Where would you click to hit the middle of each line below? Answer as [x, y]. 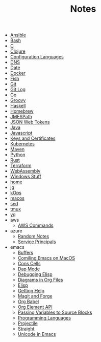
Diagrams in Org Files [40, 280]
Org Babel [28, 302]
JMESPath [21, 117]
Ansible [18, 35]
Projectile [28, 324]
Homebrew [22, 111]
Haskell [18, 106]
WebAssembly [25, 171]
